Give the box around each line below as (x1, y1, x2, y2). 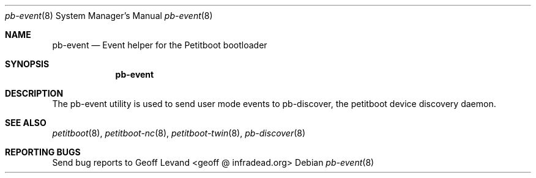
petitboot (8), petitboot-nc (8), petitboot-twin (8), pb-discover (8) (52, 128, 306, 138)
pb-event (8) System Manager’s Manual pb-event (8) (5, 10, 213, 21)
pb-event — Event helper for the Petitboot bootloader (52, 40, 267, 50)
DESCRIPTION (5, 88, 64, 98)
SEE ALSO (5, 117, 47, 128)
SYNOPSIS (5, 59, 50, 69)
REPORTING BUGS (5, 147, 81, 157)
